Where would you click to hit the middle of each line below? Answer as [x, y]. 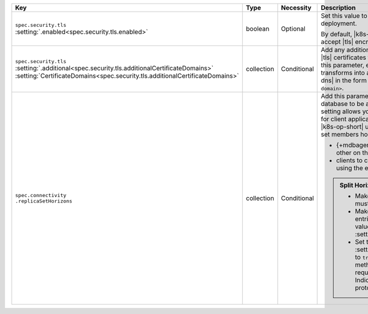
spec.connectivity [41, 195]
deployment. [339, 23]
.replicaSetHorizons [44, 201]
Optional [293, 29]
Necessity [297, 8]
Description [338, 8]
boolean [258, 29]
